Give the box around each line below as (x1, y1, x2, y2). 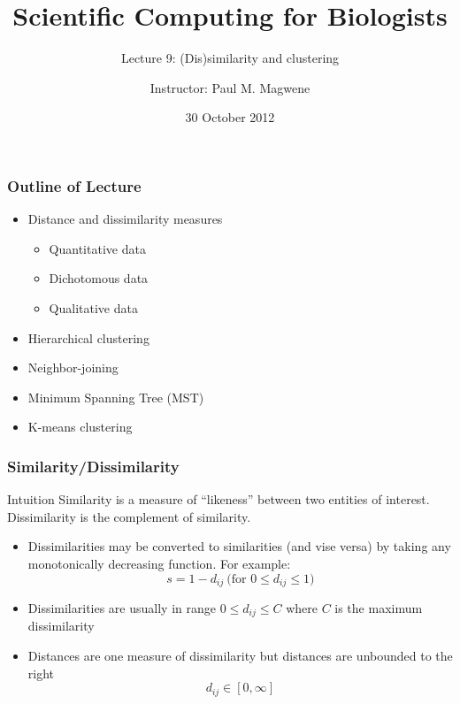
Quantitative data (49, 239, 146, 257)
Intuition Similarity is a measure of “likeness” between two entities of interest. (7, 490, 430, 509)
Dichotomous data (49, 269, 149, 287)
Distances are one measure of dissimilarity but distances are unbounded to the (27, 647, 453, 665)
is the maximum (334, 599, 423, 616)
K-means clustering (27, 417, 133, 436)
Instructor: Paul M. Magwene (149, 78, 310, 96)
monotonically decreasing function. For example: (27, 554, 291, 572)
